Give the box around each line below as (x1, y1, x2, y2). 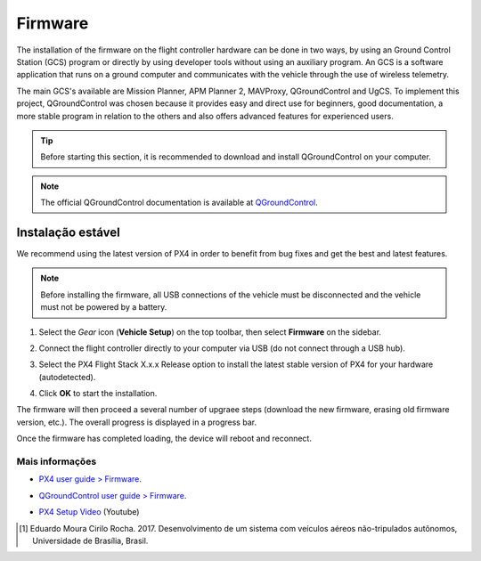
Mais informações (16, 455, 97, 467)
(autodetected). (38, 371, 96, 382)
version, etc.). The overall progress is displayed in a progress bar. (16, 417, 257, 427)
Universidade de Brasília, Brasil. (32, 535, 149, 546)
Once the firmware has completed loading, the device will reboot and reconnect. (16, 433, 312, 444)
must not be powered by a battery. (40, 302, 167, 313)
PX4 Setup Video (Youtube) (38, 507, 140, 517)
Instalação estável (16, 224, 120, 240)
